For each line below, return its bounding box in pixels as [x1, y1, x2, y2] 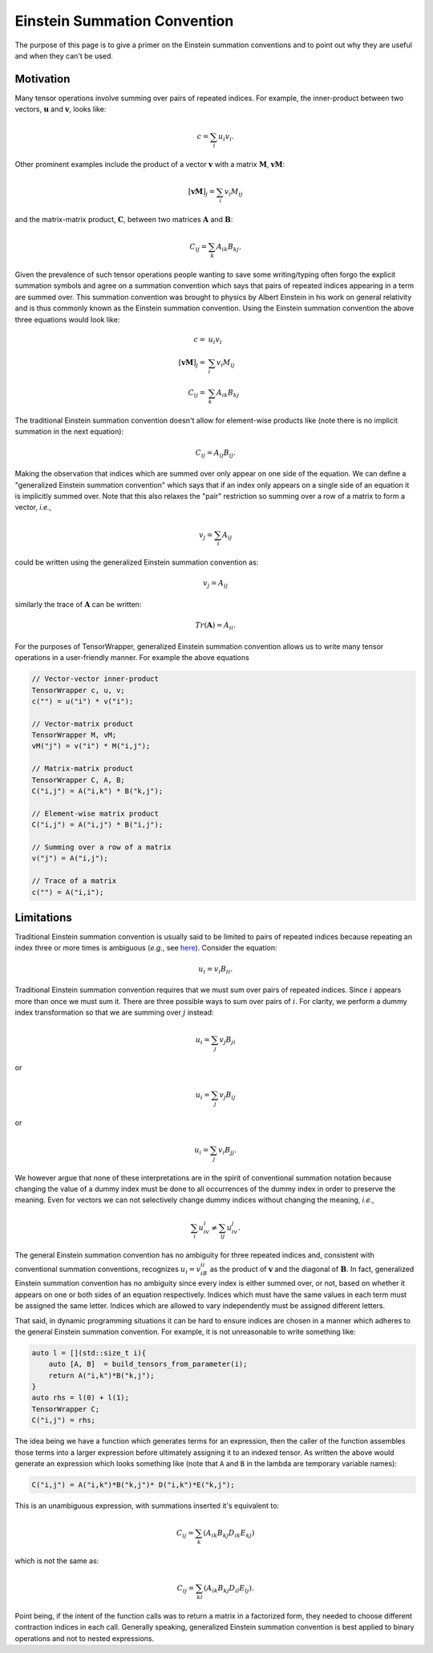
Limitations [14, 910, 72, 924]
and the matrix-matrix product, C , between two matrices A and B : [14, 215, 233, 225]
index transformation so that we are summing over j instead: [14, 1007, 214, 1017]
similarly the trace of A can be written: [14, 600, 142, 610]
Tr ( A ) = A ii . [195, 621, 237, 632]
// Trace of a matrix [31, 877, 117, 885]
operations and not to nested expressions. [14, 1633, 155, 1643]
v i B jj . [217, 1145, 237, 1157]
